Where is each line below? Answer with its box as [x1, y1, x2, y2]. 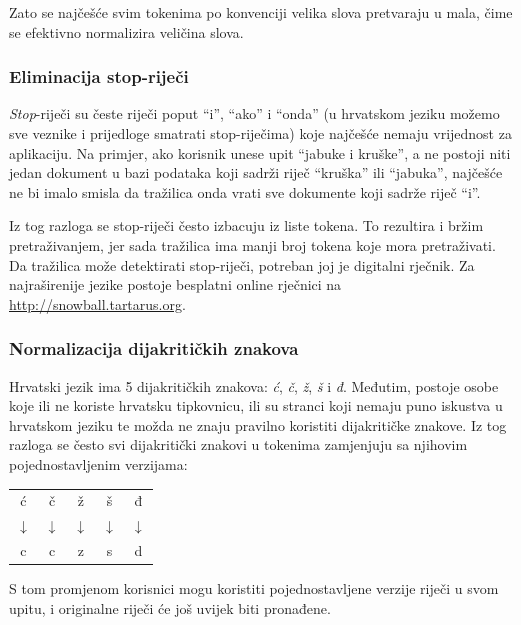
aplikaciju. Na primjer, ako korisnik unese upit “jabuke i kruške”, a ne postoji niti [9, 142, 511, 163]
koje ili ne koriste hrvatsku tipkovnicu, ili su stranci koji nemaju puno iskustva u [9, 395, 503, 416]
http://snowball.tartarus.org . [9, 293, 186, 314]
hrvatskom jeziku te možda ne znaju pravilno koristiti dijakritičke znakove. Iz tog [9, 414, 507, 435]
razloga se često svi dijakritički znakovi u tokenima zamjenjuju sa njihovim [9, 434, 468, 455]
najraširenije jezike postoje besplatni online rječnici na [9, 274, 342, 295]
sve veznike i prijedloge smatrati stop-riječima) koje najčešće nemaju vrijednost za [9, 123, 512, 143]
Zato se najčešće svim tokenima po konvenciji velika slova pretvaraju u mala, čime [9, 2, 513, 22]
